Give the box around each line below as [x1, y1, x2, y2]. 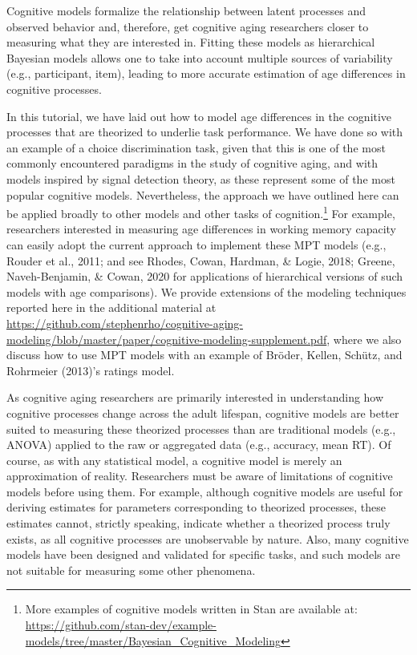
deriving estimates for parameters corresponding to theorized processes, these [6, 499, 387, 516]
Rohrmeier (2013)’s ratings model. [6, 362, 175, 378]
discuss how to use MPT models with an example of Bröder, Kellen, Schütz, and [6, 346, 403, 363]
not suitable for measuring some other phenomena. [6, 561, 256, 578]
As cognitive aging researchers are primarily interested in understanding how [6, 389, 384, 406]
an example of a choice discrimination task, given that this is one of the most [6, 139, 386, 156]
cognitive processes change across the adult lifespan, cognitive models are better [6, 404, 399, 421]
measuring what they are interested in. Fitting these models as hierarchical [6, 34, 375, 51]
